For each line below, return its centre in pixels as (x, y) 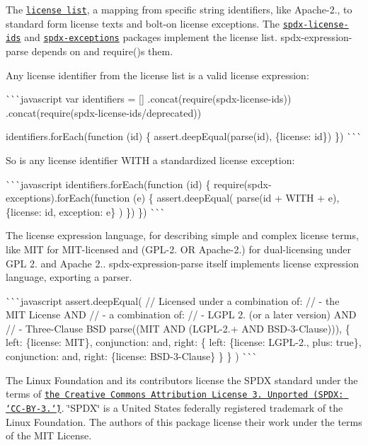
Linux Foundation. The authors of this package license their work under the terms (184, 421)
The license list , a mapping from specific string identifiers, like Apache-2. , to (179, 9)
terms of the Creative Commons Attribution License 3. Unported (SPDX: (175, 394)
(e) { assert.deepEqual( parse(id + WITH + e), (236, 198)
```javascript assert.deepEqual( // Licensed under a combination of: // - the (173, 300)
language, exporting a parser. (69, 277)
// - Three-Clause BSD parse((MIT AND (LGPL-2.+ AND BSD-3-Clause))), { (178, 328)
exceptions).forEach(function (68, 198)
